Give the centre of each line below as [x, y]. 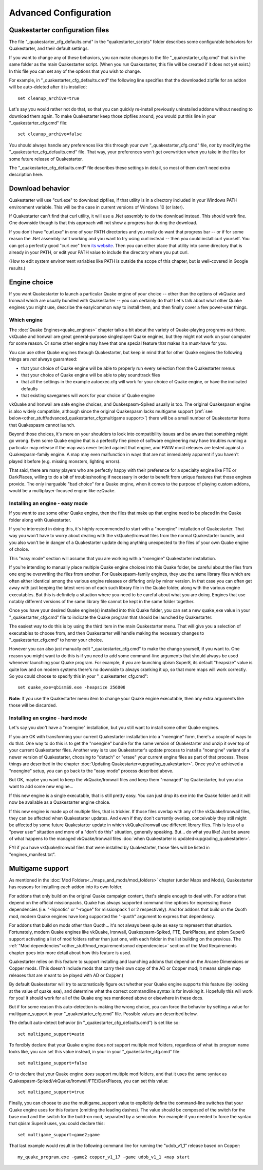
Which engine [26, 320]
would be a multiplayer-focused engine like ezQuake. [62, 491]
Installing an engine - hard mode [48, 718]
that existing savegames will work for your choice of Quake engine [88, 396]
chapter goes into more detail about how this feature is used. [70, 953]
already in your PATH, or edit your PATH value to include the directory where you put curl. [99, 252]
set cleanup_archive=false [50, 134]
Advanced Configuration [60, 13]
